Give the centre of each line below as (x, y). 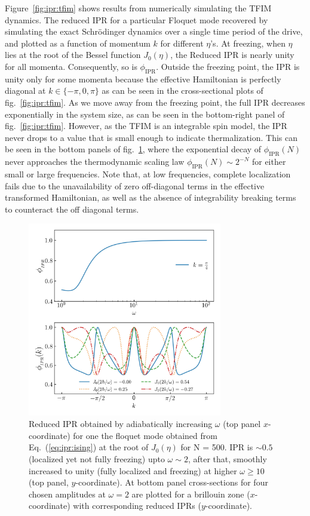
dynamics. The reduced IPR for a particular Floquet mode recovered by (136, 19)
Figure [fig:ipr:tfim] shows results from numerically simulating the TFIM (138, 8)
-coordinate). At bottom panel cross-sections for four (172, 482)
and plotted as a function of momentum (78, 43)
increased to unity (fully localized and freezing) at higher (133, 470)
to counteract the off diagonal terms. (72, 209)
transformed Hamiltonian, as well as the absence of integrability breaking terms (151, 197)
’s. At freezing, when (248, 43)
